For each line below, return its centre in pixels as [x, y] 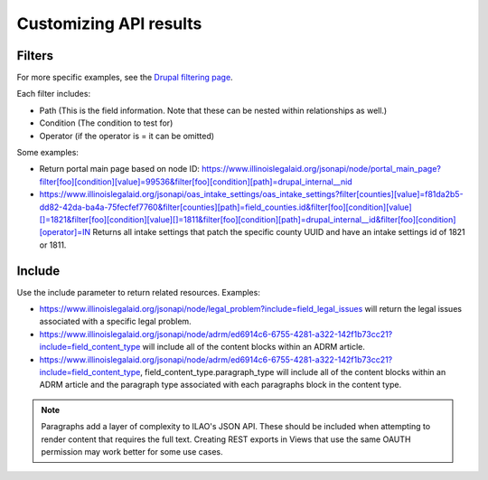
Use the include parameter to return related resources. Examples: [139, 292]
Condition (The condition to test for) [106, 123]
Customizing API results [109, 24]
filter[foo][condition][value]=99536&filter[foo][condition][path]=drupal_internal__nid [196, 182]
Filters [35, 56]
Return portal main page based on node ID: [120, 169]
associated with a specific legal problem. [115, 322]
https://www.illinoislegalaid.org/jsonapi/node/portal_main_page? [322, 169]
